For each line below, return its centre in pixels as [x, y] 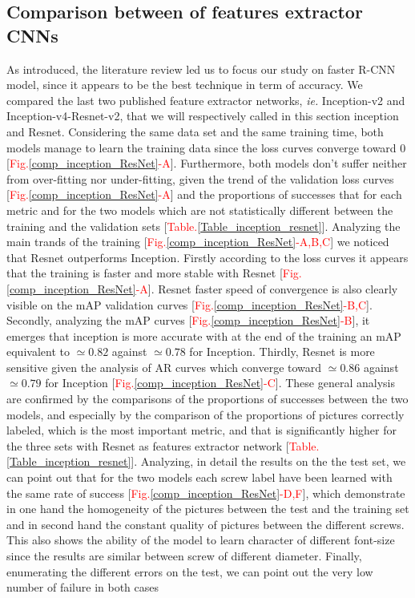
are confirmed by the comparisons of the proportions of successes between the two [207, 399]
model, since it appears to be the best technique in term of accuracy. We [185, 85]
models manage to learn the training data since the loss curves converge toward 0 [206, 147]
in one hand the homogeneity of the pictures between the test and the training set [208, 509]
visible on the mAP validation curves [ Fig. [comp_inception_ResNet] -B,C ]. [189, 304]
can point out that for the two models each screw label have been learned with [199, 477]
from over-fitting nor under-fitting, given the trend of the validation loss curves [200, 178]
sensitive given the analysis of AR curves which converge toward [164, 367]
